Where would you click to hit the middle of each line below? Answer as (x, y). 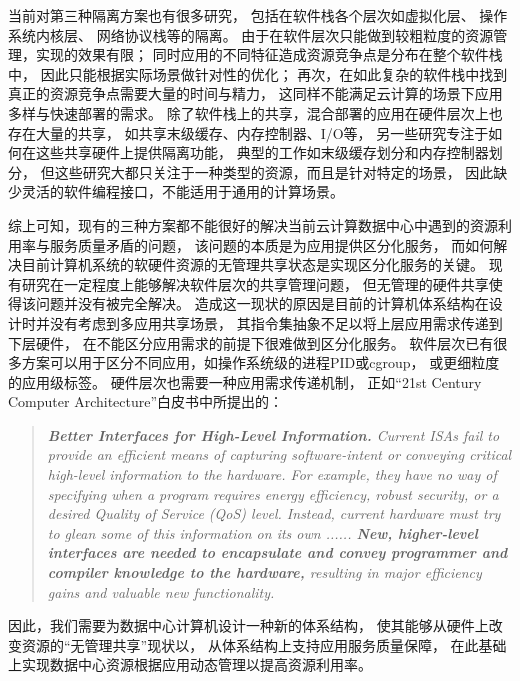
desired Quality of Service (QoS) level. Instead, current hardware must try (274, 513)
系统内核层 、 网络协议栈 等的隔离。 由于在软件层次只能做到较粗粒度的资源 (251, 34)
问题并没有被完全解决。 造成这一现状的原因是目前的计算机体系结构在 (262, 303)
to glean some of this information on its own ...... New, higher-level (262, 532)
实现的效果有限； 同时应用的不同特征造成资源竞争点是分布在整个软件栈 (269, 54)
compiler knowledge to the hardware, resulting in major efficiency (264, 572)
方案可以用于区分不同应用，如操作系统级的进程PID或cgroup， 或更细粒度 (260, 362)
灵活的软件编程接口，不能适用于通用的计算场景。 (182, 191)
